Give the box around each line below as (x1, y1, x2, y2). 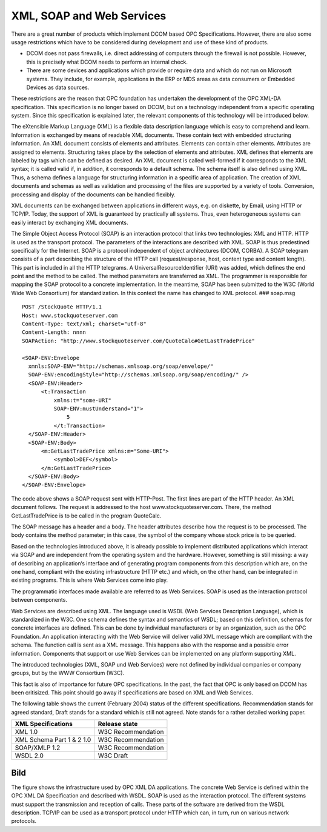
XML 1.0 (15, 728, 38, 736)
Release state (97, 720, 138, 728)
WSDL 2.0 (15, 751, 44, 760)
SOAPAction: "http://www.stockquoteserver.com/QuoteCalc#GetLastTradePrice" (22, 337, 256, 344)
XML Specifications (15, 720, 73, 728)
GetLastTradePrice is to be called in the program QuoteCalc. (11, 512, 162, 519)
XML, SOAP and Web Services (11, 9, 167, 22)
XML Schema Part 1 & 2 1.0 (15, 736, 91, 744)
